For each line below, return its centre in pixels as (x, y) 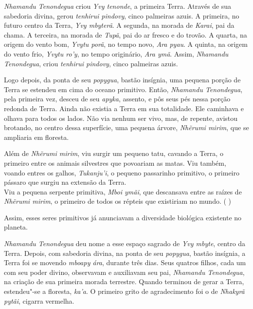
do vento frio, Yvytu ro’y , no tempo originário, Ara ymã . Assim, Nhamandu (116, 53)
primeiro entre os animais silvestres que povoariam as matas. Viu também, (115, 163)
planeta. (16, 227)
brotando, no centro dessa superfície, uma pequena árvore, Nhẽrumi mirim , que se (126, 127)
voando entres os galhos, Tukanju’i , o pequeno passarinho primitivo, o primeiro (122, 172)
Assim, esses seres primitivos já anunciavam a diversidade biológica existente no (123, 217)
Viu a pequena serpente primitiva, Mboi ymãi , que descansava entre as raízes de (123, 191)
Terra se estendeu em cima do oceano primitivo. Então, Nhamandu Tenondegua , (123, 89)
